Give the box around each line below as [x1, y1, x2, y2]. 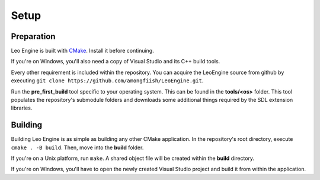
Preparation [11, 31, 56, 41]
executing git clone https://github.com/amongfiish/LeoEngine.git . [11, 77, 204, 84]
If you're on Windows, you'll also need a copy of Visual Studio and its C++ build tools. [11, 58, 220, 65]
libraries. [11, 104, 33, 112]
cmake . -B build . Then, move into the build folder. [11, 144, 144, 151]
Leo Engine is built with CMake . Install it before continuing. [11, 47, 154, 54]
